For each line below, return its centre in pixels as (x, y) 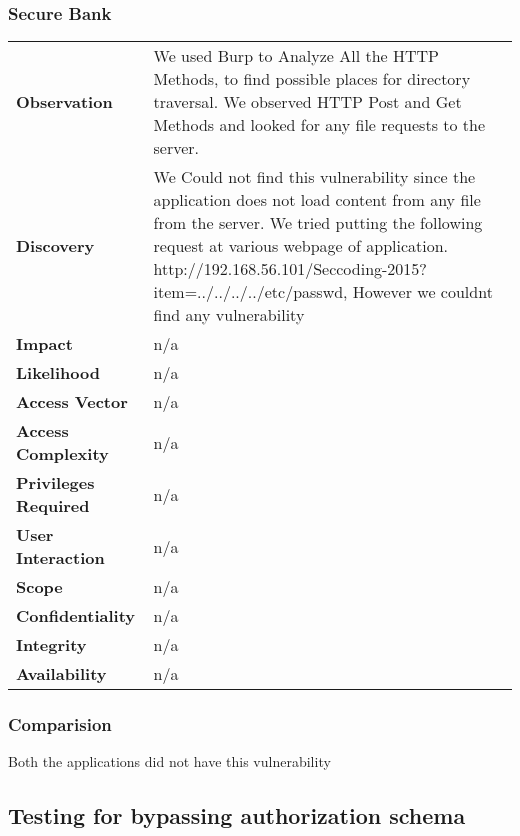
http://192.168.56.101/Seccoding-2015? (290, 269)
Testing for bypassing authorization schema (237, 815)
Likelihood (58, 373)
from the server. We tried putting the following (318, 223)
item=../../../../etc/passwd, (250, 292)
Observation (64, 102)
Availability (61, 674)
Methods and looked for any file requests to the (319, 125)
